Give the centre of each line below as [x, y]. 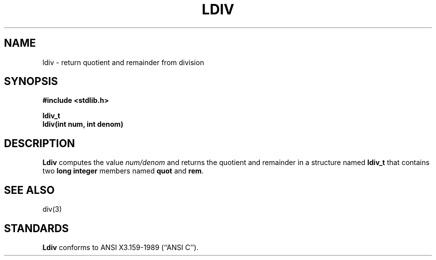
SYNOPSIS [31, 82]
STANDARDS [37, 228]
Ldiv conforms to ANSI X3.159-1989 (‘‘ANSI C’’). [120, 247]
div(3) [52, 209]
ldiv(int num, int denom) [83, 124]
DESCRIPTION [40, 143]
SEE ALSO [29, 190]
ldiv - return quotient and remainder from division [123, 62]
